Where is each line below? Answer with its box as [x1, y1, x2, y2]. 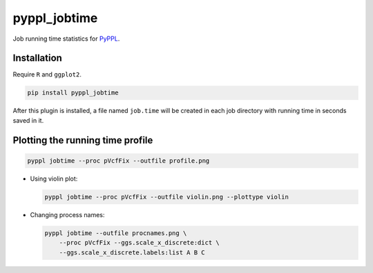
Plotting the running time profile [12, 134, 153, 146]
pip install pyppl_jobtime [27, 89, 119, 97]
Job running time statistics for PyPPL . [12, 34, 120, 43]
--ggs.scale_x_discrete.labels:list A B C [59, 248, 205, 256]
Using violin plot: [30, 174, 78, 183]
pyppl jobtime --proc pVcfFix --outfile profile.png [27, 156, 210, 165]
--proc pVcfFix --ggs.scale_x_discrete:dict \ [59, 239, 220, 247]
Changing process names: [30, 210, 105, 219]
